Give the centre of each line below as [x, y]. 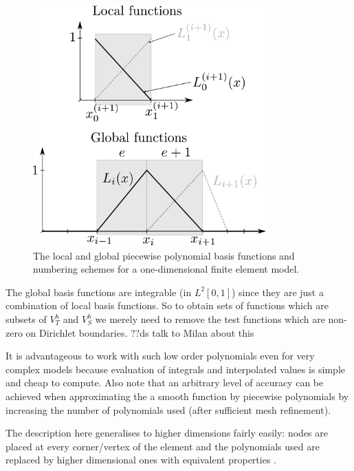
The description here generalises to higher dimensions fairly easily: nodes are [167, 433]
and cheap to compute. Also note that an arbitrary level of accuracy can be [165, 383]
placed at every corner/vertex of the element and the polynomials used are [163, 446]
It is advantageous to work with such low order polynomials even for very [160, 356]
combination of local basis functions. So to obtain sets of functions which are [167, 305]
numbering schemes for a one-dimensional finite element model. [166, 269]
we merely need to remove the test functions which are [210, 319]
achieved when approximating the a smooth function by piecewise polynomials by [177, 396]
